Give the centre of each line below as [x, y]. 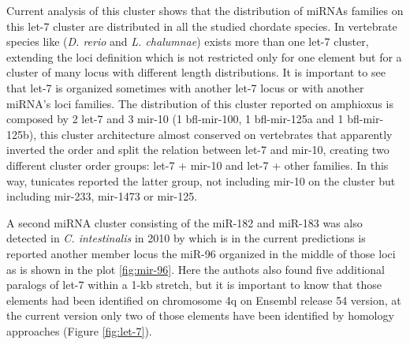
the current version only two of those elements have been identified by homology [200, 315]
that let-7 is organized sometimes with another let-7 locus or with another [185, 87]
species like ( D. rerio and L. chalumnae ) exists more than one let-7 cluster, [188, 41]
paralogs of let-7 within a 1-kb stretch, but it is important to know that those [194, 285]
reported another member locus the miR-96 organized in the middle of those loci [201, 253]
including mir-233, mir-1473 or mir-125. [102, 196]
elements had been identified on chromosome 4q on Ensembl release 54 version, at [204, 300]
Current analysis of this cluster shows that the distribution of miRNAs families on [205, 10]
